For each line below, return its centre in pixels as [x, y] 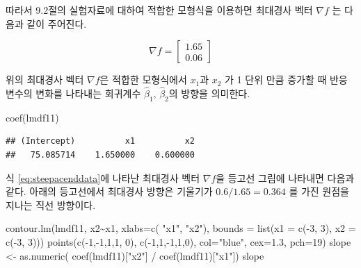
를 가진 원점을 [319, 191]
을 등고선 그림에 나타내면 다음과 [285, 177]
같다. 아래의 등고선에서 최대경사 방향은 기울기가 [109, 191]
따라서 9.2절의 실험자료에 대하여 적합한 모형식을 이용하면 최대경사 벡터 [159, 10]
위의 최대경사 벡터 [45, 79]
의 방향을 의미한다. [209, 93]
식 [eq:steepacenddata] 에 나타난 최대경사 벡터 [103, 177]
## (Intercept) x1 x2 [101, 141]
